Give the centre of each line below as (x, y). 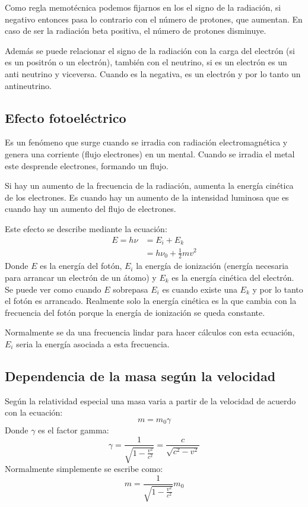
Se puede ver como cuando (53, 289)
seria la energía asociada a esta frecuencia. (93, 343)
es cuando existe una (200, 289)
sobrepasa (131, 289)
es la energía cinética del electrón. (233, 277)
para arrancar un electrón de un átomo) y (81, 277)
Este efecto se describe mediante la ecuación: (86, 228)
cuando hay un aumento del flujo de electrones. (91, 209)
